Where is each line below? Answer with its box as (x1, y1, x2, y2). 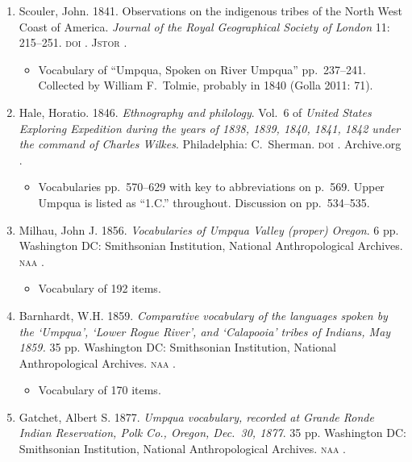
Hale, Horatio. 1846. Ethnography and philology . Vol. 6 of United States (19, 103, 372, 120)
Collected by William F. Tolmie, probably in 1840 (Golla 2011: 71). (38, 77, 373, 94)
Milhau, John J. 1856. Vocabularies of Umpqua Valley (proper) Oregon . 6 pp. (19, 221, 399, 238)
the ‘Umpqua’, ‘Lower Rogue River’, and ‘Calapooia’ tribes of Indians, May (19, 323, 391, 339)
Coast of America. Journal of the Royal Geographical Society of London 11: (19, 18, 390, 35)
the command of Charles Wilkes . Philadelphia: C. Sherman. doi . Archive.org (19, 135, 402, 152)
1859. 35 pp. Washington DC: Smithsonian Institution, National (19, 339, 336, 356)
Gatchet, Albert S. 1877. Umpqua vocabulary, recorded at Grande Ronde (19, 408, 374, 425)
